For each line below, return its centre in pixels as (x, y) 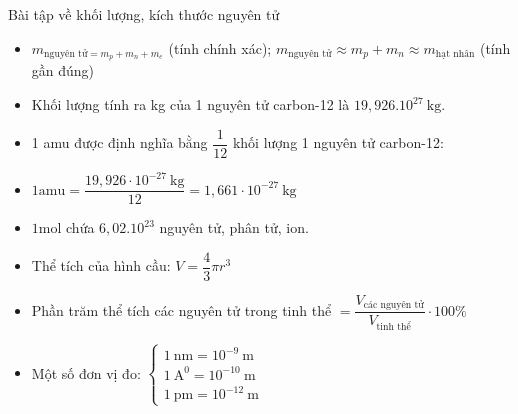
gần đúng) (63, 70)
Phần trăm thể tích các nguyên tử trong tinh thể (181, 309)
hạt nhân (455, 54)
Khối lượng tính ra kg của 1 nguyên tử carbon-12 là (190, 104)
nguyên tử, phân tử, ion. (234, 227)
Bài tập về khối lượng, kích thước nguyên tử (144, 14)
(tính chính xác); (220, 47)
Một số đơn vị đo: (86, 372)
